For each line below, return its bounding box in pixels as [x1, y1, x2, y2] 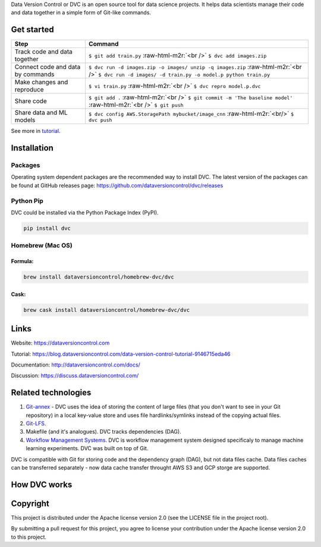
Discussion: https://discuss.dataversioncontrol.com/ [11, 372, 139, 380]
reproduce [14, 86, 44, 94]
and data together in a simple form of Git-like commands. [11, 9, 152, 16]
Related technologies [11, 388, 92, 398]
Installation [11, 143, 53, 153]
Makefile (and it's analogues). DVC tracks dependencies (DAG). [26, 428, 181, 435]
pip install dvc [23, 225, 71, 232]
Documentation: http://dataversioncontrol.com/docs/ [11, 361, 141, 368]
